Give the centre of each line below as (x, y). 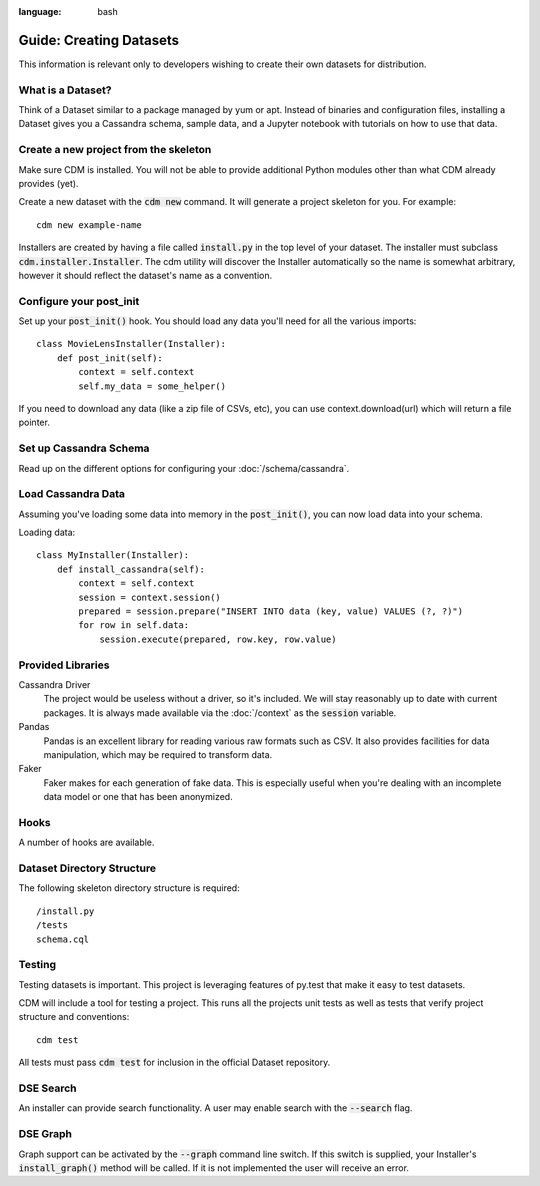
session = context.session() (150, 597)
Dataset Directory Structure (87, 868)
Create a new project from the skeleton (115, 150)
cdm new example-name (89, 224)
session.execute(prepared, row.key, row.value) (218, 639)
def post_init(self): (110, 358)
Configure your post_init (79, 301)
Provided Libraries (64, 665)
